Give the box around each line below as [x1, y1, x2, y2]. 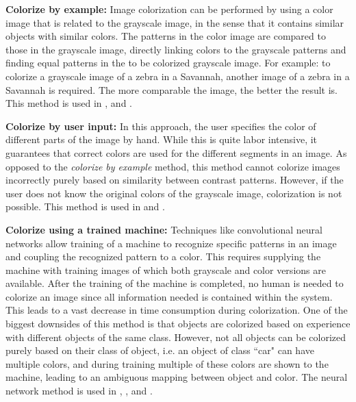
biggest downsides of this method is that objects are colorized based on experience [5, 316, 351, 331]
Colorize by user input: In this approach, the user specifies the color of [5, 118, 316, 133]
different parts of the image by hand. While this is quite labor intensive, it [5, 132, 318, 147]
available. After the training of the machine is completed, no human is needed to [5, 276, 344, 290]
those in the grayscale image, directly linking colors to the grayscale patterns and [5, 42, 346, 56]
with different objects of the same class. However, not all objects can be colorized [5, 329, 346, 344]
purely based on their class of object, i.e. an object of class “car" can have [5, 343, 314, 357]
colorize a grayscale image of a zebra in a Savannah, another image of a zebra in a [5, 68, 350, 83]
